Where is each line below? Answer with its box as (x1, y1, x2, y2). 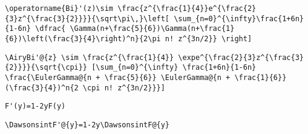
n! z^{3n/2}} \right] (165, 34, 252, 43)
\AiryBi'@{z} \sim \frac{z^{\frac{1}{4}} (5, 53, 174, 62)
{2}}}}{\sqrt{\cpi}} (5, 63, 88, 72)
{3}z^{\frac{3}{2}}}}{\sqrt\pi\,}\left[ (5, 14, 170, 23)
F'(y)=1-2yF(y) (5, 102, 66, 111)
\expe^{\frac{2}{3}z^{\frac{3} (178, 53, 304, 62)
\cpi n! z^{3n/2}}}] (82, 83, 165, 92)
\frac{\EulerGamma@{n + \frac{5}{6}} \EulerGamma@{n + (5, 73, 231, 82)
